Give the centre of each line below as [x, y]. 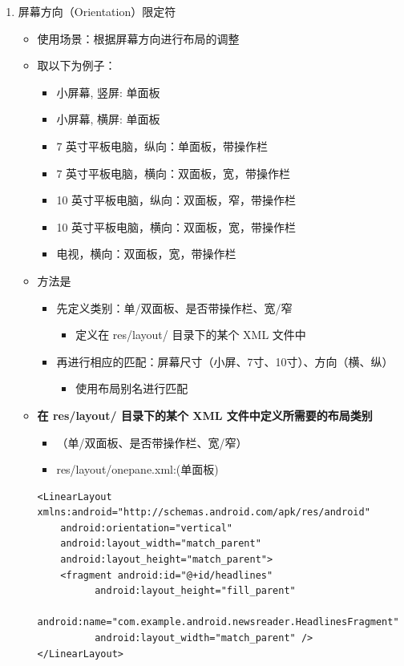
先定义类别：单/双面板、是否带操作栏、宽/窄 [174, 307]
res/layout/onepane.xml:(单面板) [137, 469]
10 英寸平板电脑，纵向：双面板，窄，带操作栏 [176, 200]
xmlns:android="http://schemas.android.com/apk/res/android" [204, 513]
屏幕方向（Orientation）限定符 [97, 11]
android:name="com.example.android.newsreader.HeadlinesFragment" [218, 622]
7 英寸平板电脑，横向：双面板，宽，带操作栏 [174, 173]
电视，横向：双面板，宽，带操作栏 [146, 254]
